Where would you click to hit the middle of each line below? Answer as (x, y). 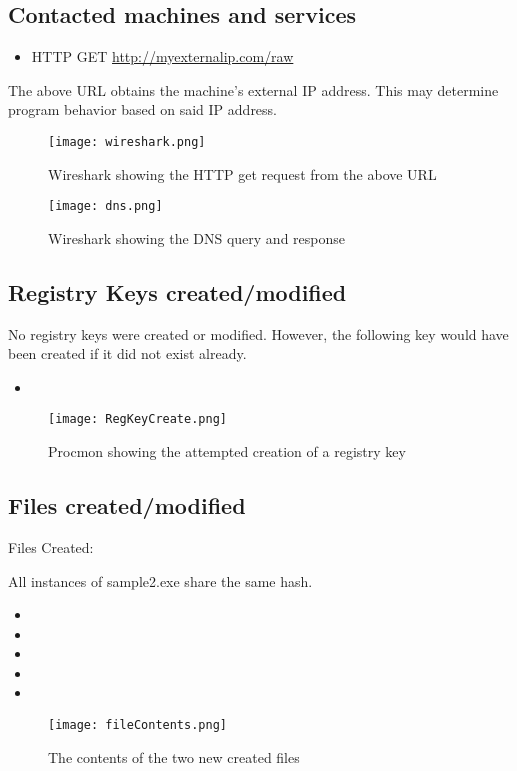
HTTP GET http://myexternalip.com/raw (162, 56)
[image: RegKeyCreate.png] (137, 419)
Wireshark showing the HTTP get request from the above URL (242, 173)
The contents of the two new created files (174, 756)
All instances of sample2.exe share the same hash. (160, 580)
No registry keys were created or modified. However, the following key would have (258, 333)
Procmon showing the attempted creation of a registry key (227, 451)
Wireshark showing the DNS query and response (197, 237)
